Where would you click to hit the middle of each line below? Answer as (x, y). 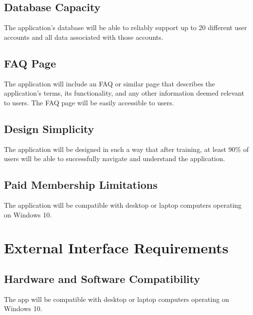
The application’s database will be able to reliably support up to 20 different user (126, 27)
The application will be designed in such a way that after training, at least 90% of (126, 149)
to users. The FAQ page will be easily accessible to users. (89, 102)
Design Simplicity (49, 128)
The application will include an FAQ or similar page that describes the (109, 83)
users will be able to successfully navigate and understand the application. (115, 158)
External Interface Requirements (116, 248)
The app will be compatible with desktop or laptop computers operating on (117, 299)
